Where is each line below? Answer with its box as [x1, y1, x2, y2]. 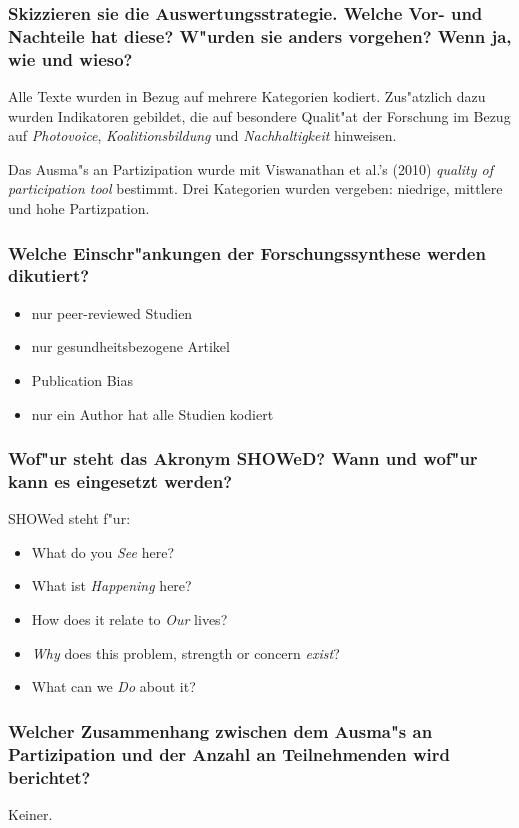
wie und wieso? [8, 46, 133, 71]
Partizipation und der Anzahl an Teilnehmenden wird [8, 741, 450, 766]
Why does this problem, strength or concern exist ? [31, 642, 340, 663]
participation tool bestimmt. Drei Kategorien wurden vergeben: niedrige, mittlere [8, 178, 503, 199]
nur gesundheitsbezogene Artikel [31, 336, 230, 357]
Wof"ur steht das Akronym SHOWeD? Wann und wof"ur [8, 446, 478, 471]
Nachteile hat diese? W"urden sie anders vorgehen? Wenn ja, [8, 23, 512, 48]
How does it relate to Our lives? [31, 609, 228, 630]
